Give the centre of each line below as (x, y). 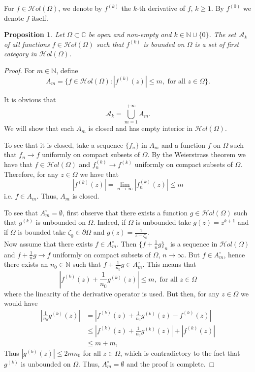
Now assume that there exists (48, 243)
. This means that (169, 264)
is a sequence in (194, 243)
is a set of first (217, 44)
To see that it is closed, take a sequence (64, 145)
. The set (223, 34)
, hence (234, 254)
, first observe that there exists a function (125, 212)
